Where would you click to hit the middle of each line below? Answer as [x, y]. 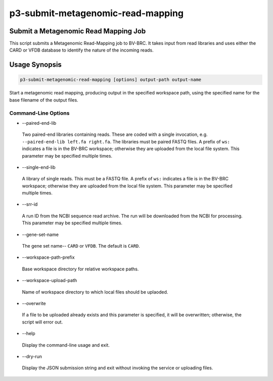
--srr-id [30, 204]
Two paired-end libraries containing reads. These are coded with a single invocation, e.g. [115, 134]
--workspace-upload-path [50, 280]
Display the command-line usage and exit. [66, 345]
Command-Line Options [39, 113]
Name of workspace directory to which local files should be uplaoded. [95, 292]
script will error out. [42, 322]
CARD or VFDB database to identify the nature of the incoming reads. [81, 50]
